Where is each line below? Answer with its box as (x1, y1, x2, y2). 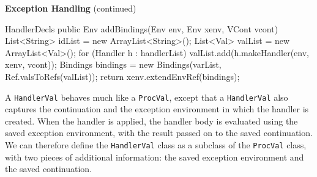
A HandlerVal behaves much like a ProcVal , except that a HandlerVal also (5, 90, 288, 103)
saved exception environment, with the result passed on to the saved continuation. (5, 126, 313, 139)
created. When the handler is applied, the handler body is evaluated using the (5, 114, 298, 127)
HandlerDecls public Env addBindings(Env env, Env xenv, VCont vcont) (5, 22, 278, 35)
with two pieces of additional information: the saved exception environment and (5, 150, 304, 163)
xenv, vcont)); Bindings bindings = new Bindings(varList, (5, 58, 222, 71)
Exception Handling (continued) (5, 2, 136, 14)
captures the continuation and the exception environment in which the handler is (5, 103, 309, 115)
